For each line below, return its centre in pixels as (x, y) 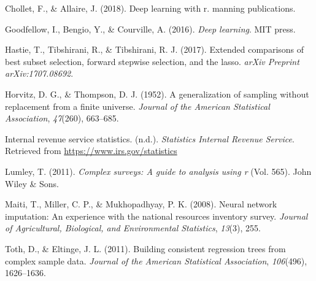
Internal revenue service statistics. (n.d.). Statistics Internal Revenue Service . (150, 138)
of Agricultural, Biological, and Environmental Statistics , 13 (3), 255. (133, 228)
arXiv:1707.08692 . (39, 73)
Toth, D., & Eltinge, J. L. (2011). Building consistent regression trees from (145, 248)
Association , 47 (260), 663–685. (62, 118)
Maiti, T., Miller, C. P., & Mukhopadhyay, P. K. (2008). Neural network (141, 204)
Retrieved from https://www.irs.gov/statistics (91, 151)
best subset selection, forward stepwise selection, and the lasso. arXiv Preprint (152, 61)
